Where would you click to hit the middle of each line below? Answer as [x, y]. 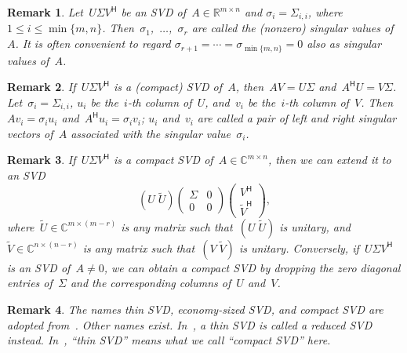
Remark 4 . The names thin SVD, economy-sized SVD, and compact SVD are [195, 309]
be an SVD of [154, 12]
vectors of [30, 133]
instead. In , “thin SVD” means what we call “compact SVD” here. [169, 340]
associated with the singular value [151, 133]
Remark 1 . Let [45, 12]
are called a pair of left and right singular [297, 118]
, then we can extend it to [329, 160]
